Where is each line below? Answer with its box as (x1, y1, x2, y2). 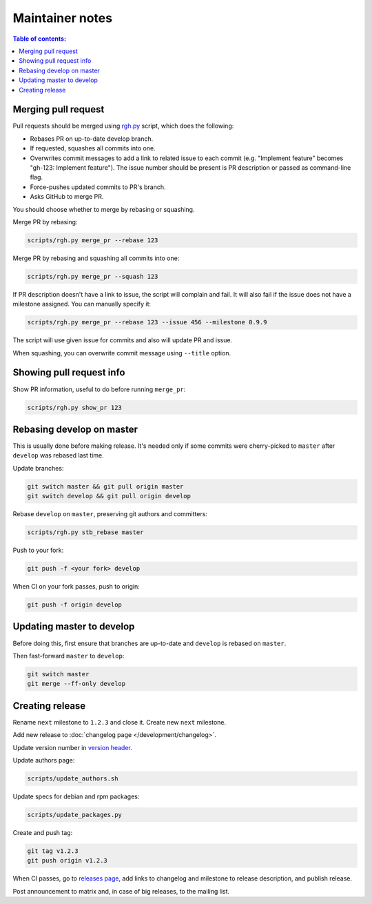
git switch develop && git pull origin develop (27, 492, 191, 500)
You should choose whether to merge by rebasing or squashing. (12, 205, 195, 213)
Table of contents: (12, 35, 67, 43)
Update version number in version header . (12, 743, 132, 751)
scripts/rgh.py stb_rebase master (27, 529, 144, 536)
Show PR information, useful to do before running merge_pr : (12, 385, 186, 393)
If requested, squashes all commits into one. (30, 144, 156, 153)
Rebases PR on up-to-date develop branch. (30, 135, 154, 143)
